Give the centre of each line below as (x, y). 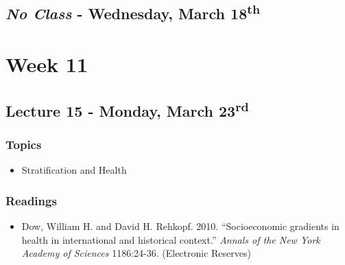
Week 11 (47, 64)
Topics (24, 144)
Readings (31, 200)
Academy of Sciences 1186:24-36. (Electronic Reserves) (136, 253)
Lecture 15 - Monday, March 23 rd (127, 109)
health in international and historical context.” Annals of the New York (171, 239)
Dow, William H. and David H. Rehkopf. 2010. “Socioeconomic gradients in (180, 226)
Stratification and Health (74, 170)
